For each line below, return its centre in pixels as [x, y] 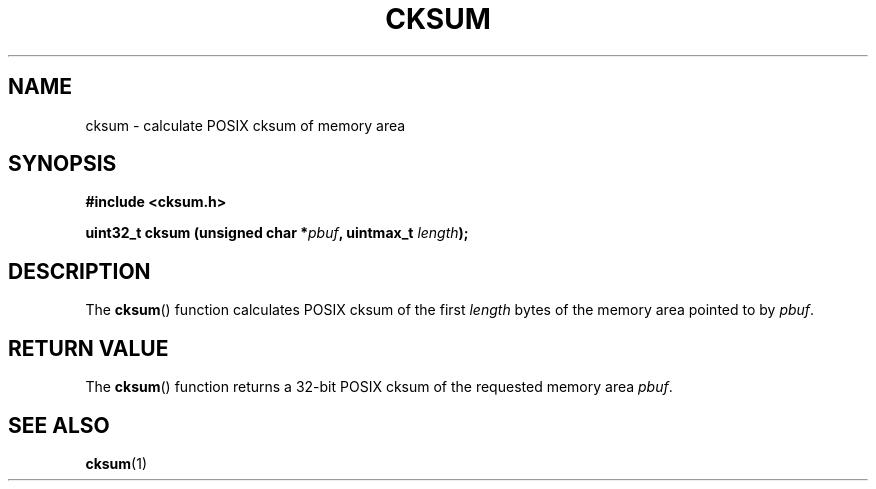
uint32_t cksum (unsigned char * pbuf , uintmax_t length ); [277, 233]
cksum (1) [116, 463]
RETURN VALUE [88, 348]
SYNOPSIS [62, 164]
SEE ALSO [59, 425]
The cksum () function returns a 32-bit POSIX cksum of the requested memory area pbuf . [379, 387]
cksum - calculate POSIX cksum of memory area [245, 125]
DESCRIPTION [79, 271]
